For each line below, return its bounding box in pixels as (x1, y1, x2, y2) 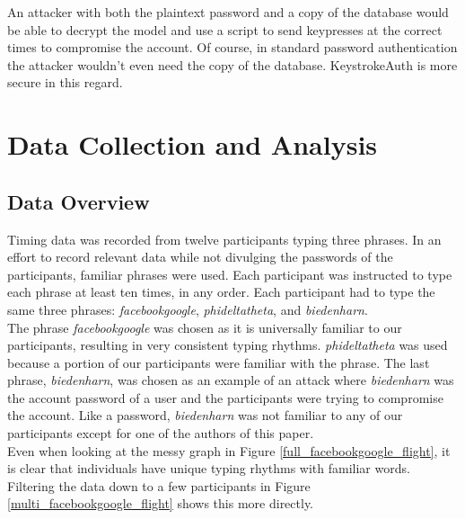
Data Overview (7, 187, 150, 215)
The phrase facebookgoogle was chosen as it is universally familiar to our (7, 318, 402, 336)
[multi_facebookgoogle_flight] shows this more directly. (7, 494, 314, 513)
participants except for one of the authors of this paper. (7, 424, 314, 443)
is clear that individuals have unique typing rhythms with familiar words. (7, 459, 410, 478)
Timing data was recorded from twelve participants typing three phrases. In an (7, 229, 442, 248)
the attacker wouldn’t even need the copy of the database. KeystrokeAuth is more (7, 55, 458, 74)
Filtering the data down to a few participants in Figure (7, 476, 311, 495)
